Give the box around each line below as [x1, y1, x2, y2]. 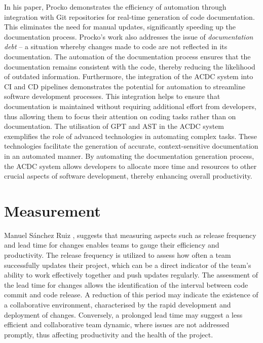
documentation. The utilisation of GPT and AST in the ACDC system [4, 121, 224, 131]
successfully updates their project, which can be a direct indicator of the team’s [4, 259, 251, 270]
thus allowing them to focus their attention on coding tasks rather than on [4, 111, 236, 121]
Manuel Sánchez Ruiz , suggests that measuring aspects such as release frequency [4, 229, 256, 240]
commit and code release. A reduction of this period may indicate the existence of [4, 289, 258, 300]
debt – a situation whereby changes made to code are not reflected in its [4, 41, 228, 52]
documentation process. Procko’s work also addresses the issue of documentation [4, 31, 253, 42]
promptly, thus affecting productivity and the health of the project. [4, 329, 213, 339]
